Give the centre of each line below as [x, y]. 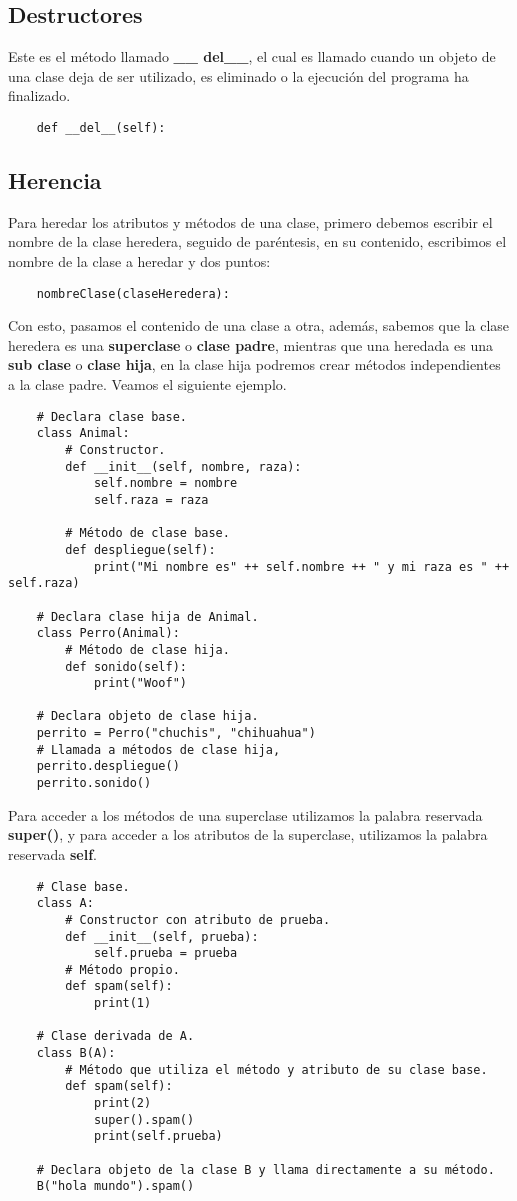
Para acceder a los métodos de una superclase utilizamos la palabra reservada [245, 814]
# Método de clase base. [147, 533]
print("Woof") [140, 683]
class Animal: [83, 433]
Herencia [55, 180]
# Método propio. [122, 969]
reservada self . [53, 853]
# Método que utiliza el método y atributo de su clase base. [276, 1069]
